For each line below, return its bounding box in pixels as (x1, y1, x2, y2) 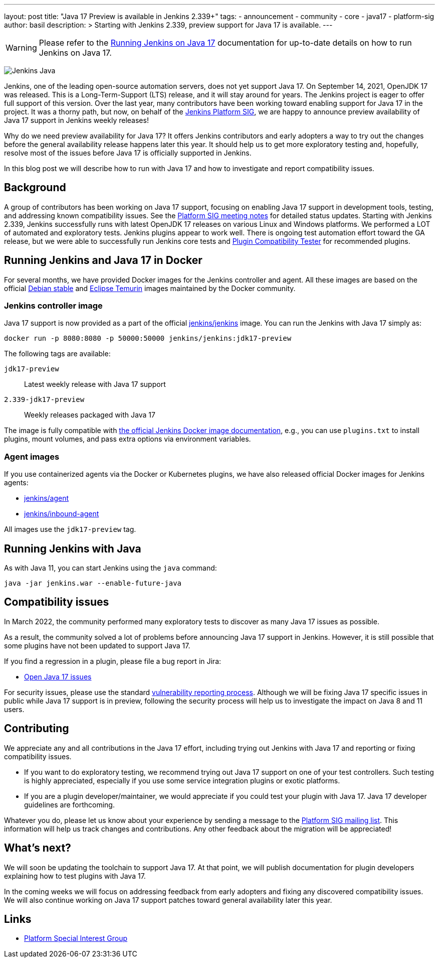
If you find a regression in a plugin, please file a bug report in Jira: (4, 656, 222, 665)
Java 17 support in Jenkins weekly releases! (4, 116, 149, 124)
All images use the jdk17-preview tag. (4, 525, 136, 534)
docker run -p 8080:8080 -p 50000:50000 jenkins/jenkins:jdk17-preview (4, 334, 292, 343)
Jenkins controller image (4, 301, 103, 311)
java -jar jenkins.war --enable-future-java (4, 579, 182, 588)
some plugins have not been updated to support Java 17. (4, 641, 190, 650)
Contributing (4, 722, 69, 735)
